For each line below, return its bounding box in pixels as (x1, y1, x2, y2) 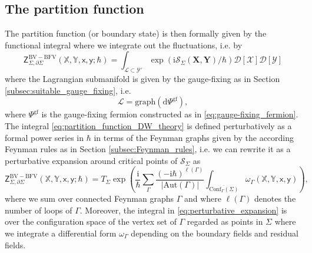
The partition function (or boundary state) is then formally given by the (5, 27, 267, 40)
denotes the (254, 192, 296, 205)
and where (184, 192, 222, 205)
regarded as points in (187, 215, 263, 228)
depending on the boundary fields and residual (131, 226, 298, 239)
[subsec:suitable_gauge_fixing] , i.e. (5, 84, 131, 96)
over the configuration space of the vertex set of (5, 215, 177, 228)
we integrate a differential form (5, 226, 117, 239)
